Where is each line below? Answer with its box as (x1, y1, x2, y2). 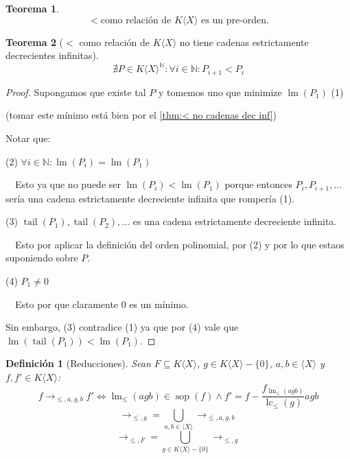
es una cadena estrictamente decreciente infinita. (132, 214, 337, 228)
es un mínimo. (129, 296, 189, 311)
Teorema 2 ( (5, 34, 64, 49)
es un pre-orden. (201, 15, 269, 25)
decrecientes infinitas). (5, 48, 99, 62)
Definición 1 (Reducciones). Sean (5, 356, 151, 370)
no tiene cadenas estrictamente (179, 34, 309, 49)
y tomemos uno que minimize (158, 84, 282, 99)
